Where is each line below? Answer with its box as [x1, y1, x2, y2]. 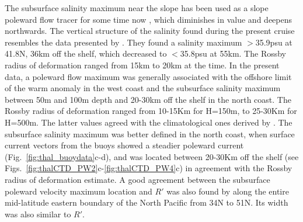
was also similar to [5, 207, 71, 220]
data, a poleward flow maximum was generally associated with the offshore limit [5, 70, 292, 82]
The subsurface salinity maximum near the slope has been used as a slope [5, 2, 269, 13]
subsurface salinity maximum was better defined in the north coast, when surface [5, 127, 295, 140]
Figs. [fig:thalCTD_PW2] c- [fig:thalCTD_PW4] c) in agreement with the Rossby [5, 162, 292, 174]
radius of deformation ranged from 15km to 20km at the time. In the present [5, 58, 280, 71]
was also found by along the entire [166, 185, 289, 197]
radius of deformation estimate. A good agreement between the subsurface [5, 173, 270, 185]
